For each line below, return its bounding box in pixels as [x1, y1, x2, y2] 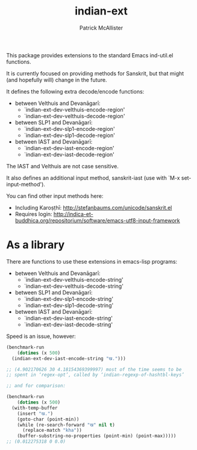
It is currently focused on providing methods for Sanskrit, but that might [6, 69, 184, 77]
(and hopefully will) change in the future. [6, 76, 107, 83]
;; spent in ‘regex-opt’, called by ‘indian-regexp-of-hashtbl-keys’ [6, 372, 185, 378]
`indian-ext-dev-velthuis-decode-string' [23, 282, 124, 290]
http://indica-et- [53, 210, 93, 218]
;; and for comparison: [6, 383, 66, 389]
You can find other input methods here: [6, 192, 104, 200]
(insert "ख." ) [17, 410, 53, 417]
